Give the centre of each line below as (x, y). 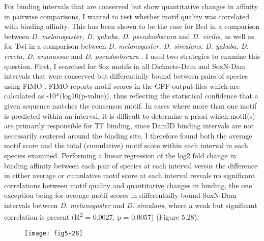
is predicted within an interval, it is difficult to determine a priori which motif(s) (130, 115)
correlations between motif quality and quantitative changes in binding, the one (128, 185)
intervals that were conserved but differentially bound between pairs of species (126, 76)
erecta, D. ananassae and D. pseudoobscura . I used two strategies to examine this (132, 56)
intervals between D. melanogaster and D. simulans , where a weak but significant (131, 205)
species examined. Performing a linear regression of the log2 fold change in (120, 155)
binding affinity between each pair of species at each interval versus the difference (131, 165)
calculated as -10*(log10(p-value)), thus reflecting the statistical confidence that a (131, 96)
